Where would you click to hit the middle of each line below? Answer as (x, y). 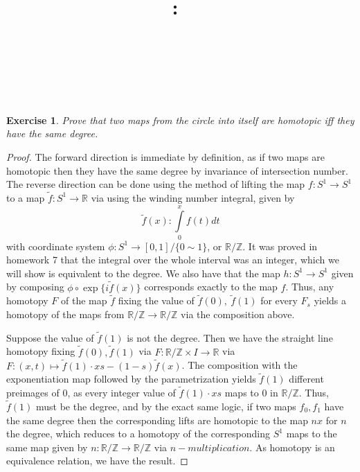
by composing (35, 287)
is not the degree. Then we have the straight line (230, 337)
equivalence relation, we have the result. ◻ (97, 461)
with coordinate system (56, 246)
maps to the (312, 434)
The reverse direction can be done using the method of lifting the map (156, 184)
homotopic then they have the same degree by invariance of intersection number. (177, 170)
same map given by (47, 447)
